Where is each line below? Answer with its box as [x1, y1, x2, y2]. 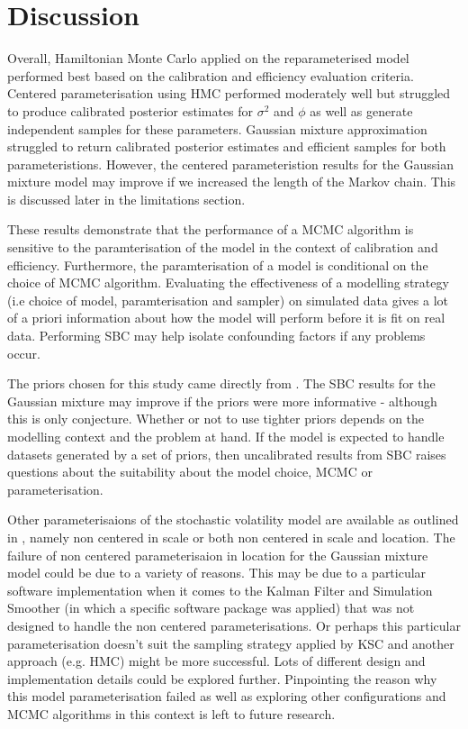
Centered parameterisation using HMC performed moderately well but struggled [7, 84, 451, 103]
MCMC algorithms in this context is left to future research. [7, 704, 336, 723]
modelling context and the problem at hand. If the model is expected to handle [7, 427, 445, 445]
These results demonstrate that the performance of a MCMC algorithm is [7, 220, 414, 239]
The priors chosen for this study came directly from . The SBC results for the [7, 374, 436, 393]
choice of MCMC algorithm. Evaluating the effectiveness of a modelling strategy [7, 273, 449, 292]
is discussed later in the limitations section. [7, 189, 246, 208]
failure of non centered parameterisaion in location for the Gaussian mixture [7, 545, 428, 564]
